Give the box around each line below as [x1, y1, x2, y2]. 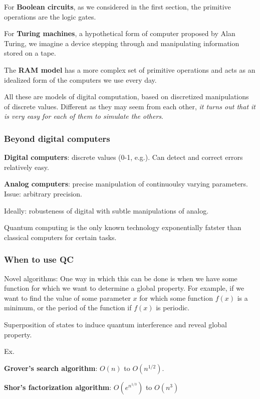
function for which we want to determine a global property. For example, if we [4, 283, 244, 293]
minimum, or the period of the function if [4, 302, 132, 313]
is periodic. [156, 302, 190, 313]
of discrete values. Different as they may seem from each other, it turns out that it [4, 101, 256, 111]
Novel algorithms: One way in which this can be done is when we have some [4, 273, 237, 283]
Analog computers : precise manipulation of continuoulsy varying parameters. [4, 178, 248, 189]
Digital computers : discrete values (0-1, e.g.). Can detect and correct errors [4, 152, 243, 162]
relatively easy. [4, 161, 49, 172]
